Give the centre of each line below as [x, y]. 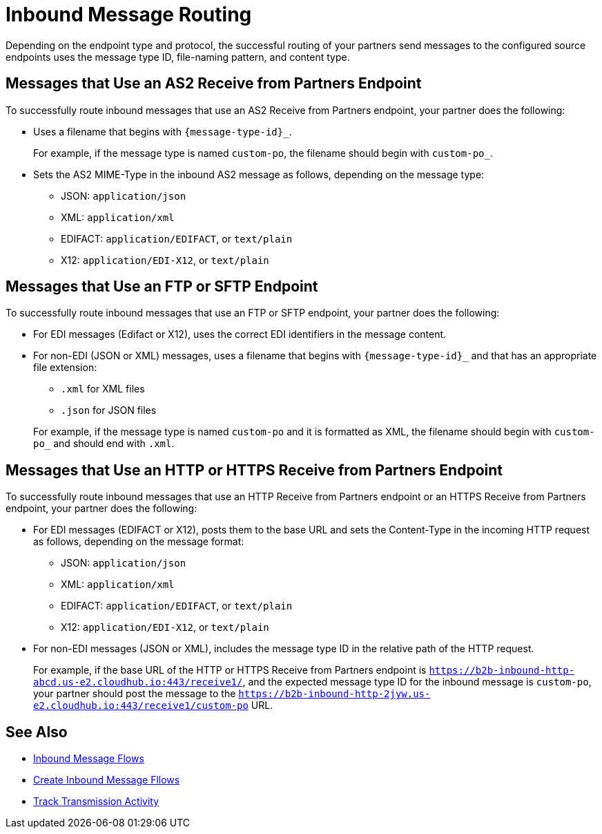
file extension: [65, 368]
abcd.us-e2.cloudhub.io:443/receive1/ [138, 682]
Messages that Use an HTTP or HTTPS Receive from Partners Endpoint [254, 470]
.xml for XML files [103, 389]
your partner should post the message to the [135, 694]
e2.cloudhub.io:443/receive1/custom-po [141, 706]
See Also [37, 732]
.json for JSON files [109, 410]
